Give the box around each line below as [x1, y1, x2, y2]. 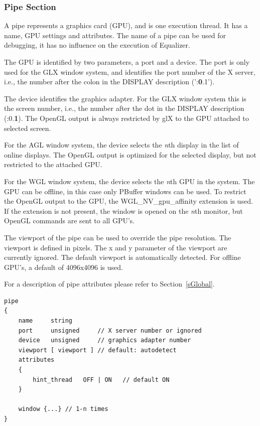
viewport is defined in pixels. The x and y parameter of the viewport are [4, 242, 227, 252]
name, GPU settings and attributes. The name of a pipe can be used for [4, 30, 226, 40]
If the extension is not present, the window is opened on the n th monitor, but [4, 205, 243, 216]
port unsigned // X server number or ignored [18, 327, 202, 334]
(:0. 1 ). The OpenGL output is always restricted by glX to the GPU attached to [4, 112, 249, 123]
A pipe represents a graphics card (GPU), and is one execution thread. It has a [4, 20, 248, 31]
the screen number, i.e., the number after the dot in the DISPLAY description [4, 103, 244, 113]
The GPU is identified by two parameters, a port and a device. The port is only [4, 57, 250, 67]
